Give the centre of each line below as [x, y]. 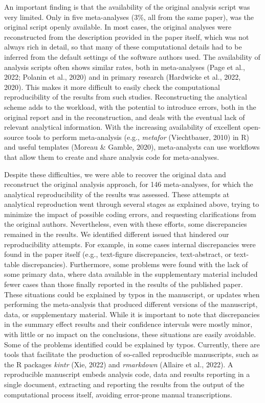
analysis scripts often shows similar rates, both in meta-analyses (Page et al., [125, 67]
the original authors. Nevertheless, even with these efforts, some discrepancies [126, 224]
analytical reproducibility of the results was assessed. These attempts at [117, 194]
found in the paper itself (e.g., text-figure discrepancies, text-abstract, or [118, 254]
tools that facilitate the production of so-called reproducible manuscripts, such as [131, 354]
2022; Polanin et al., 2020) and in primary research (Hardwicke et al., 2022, [123, 77]
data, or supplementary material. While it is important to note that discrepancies [132, 314]
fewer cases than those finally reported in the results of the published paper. [124, 284]
